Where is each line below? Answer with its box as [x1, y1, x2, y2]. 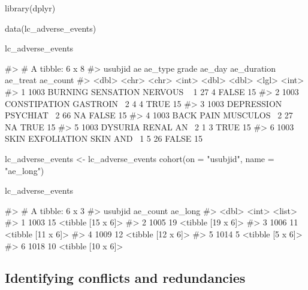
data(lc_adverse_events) [5, 22, 96, 34]
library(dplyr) [5, 2, 56, 14]
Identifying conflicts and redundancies [5, 268, 246, 287]
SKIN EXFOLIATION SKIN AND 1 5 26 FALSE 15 [5, 132, 203, 145]
